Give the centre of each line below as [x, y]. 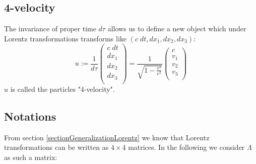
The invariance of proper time [50, 29]
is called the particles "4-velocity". [62, 89]
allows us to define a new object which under [177, 29]
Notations [30, 116]
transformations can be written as [56, 147]
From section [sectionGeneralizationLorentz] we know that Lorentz [107, 137]
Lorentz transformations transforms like [65, 38]
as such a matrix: [31, 157]
